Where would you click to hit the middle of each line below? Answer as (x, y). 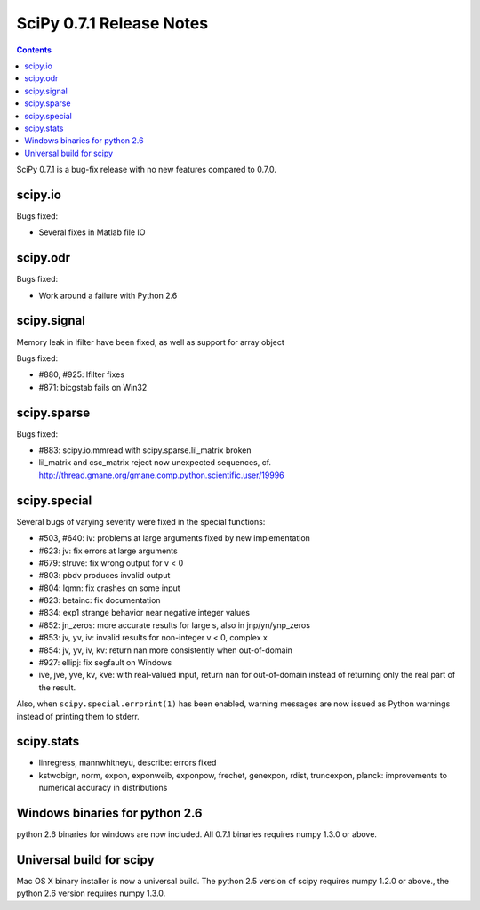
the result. (57, 687)
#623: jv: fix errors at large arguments (108, 551)
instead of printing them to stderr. (78, 716)
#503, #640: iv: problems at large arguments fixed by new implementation (175, 538)
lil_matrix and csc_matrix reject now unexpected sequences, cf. (155, 463)
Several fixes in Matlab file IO (92, 232)
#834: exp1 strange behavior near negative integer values (144, 613)
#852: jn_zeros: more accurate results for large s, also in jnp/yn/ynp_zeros (175, 625)
